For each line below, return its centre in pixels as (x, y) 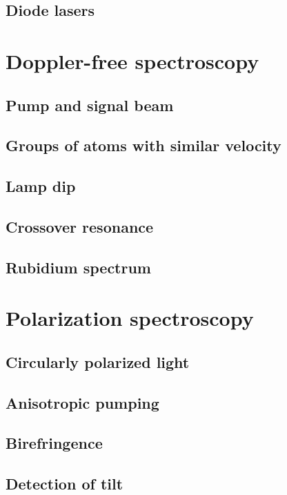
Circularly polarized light (98, 361)
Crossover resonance (80, 226)
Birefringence (54, 443)
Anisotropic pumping (82, 402)
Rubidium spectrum (78, 267)
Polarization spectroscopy (130, 318)
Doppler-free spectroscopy (132, 60)
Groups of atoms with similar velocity (143, 145)
